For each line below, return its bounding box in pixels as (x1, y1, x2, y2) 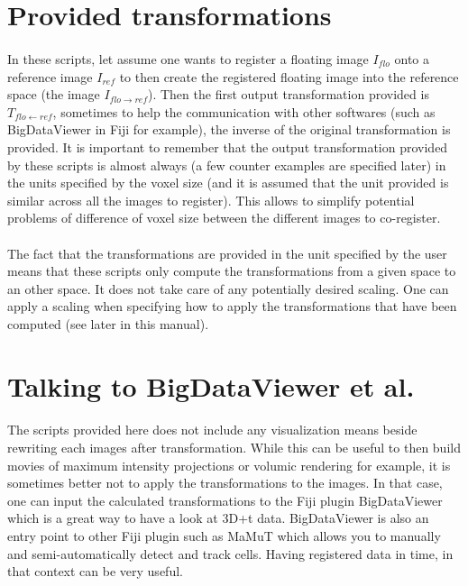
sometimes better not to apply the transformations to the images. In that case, (7, 473, 443, 492)
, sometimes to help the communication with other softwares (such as (52, 102, 436, 121)
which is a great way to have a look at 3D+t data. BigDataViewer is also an (7, 508, 429, 527)
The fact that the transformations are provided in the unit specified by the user (7, 243, 447, 262)
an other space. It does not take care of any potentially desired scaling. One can (7, 279, 449, 298)
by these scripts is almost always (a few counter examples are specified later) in (7, 155, 446, 174)
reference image (7, 67, 93, 86)
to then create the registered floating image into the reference (119, 67, 459, 86)
